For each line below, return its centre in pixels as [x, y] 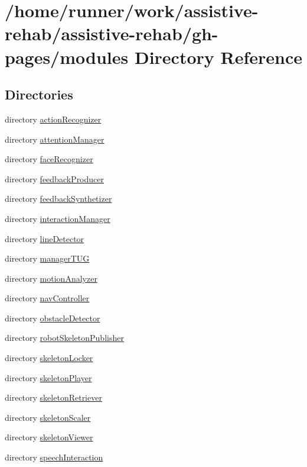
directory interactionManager [58, 218]
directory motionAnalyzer [51, 278]
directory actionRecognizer [53, 119]
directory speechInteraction [54, 457]
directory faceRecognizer [49, 159]
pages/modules [67, 57]
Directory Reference [218, 57]
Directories [39, 94]
